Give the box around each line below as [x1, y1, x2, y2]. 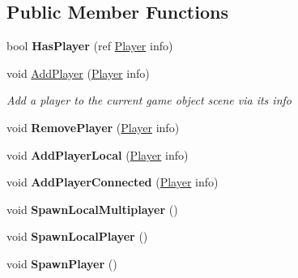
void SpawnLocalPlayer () [6, 228, 148, 245]
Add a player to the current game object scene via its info [6, 92, 292, 109]
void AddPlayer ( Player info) [6, 64, 150, 81]
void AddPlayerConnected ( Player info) [6, 173, 219, 190]
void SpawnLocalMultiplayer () [6, 200, 178, 217]
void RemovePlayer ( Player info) [6, 118, 180, 135]
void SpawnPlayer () [6, 254, 117, 272]
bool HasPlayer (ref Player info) [6, 37, 173, 54]
